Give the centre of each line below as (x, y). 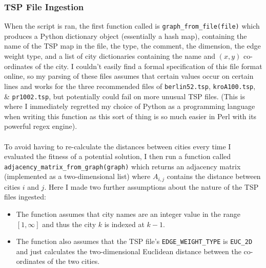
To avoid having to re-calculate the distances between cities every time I (118, 146)
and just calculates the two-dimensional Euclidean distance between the (129, 251)
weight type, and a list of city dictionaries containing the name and (110, 56)
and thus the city (69, 224)
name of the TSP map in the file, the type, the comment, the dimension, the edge (132, 46)
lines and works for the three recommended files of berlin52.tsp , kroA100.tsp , (130, 86)
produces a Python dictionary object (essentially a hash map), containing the (126, 36)
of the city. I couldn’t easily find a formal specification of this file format (149, 66)
